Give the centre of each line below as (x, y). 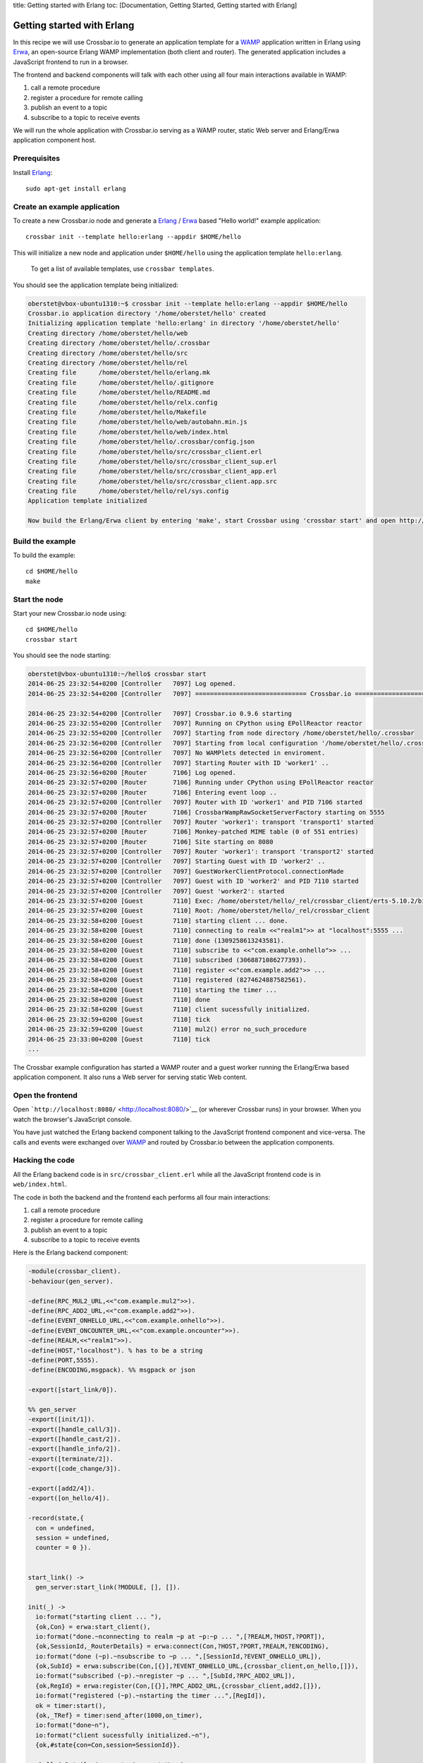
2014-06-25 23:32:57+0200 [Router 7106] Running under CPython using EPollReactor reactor (201, 782)
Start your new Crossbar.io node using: (70, 613)
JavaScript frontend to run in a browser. (71, 62)
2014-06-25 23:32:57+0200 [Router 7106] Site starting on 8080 (151, 842)
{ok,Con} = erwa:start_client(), (93, 1627)
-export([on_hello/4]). (69, 1498)
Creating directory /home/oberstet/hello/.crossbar (119, 343)
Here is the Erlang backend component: (71, 1252)
